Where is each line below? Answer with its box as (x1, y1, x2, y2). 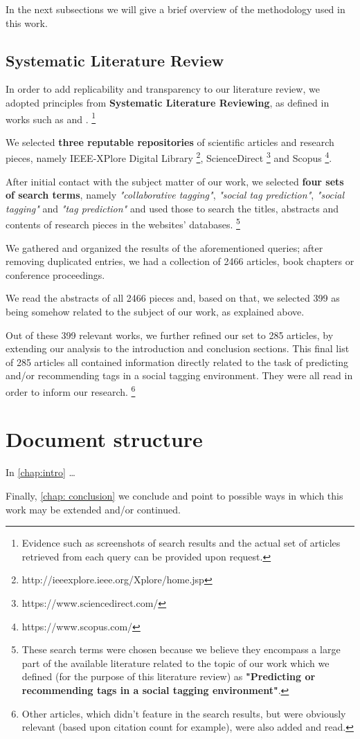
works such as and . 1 (6, 109, 96, 126)
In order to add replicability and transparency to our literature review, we (6, 82, 320, 96)
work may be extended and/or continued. (6, 502, 181, 516)
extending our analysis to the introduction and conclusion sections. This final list (6, 341, 350, 356)
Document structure (6, 425, 203, 453)
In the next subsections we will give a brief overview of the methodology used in (6, 2, 345, 16)
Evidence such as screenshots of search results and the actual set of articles (21, 536, 341, 550)
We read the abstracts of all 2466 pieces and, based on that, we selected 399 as (6, 291, 340, 305)
